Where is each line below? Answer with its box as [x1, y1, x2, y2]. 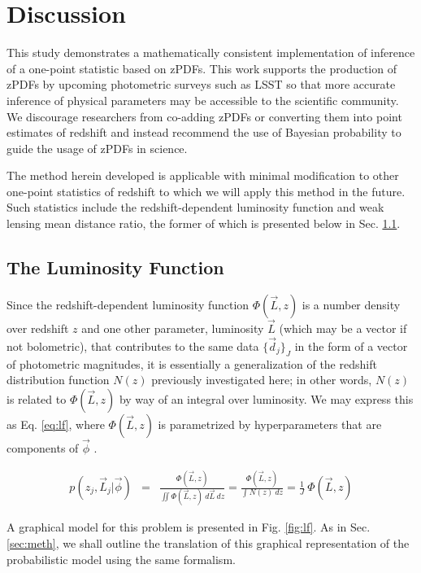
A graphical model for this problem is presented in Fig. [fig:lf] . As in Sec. [7, 518, 371, 536]
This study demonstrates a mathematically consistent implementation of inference [7, 44, 415, 61]
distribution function [7, 371, 110, 388]
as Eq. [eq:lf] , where [7, 415, 105, 432]
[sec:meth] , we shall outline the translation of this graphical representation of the [7, 534, 410, 551]
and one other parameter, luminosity [81, 320, 264, 337]
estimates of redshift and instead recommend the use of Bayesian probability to [7, 124, 401, 141]
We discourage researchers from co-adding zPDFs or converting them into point [7, 107, 402, 125]
